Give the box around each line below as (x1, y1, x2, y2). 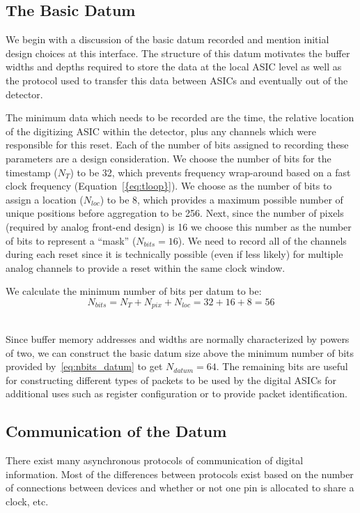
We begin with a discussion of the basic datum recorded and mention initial (6, 32, 329, 47)
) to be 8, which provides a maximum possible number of (100, 192, 343, 206)
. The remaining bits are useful (216, 359, 348, 374)
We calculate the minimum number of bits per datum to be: (6, 284, 262, 298)
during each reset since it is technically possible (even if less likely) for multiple (6, 247, 343, 261)
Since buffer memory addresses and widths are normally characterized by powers (6, 331, 350, 346)
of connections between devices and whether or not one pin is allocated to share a (6, 480, 354, 495)
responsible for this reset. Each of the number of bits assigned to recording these (6, 137, 349, 152)
